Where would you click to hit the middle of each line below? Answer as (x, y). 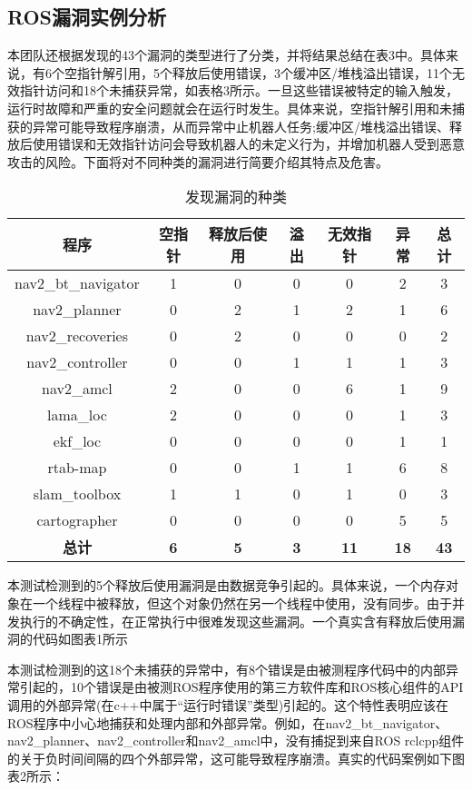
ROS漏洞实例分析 (87, 17)
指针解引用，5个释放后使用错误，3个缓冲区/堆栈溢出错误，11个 (264, 72)
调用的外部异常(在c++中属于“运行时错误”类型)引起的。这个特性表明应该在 (228, 704)
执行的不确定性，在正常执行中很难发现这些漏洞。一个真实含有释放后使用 (236, 621)
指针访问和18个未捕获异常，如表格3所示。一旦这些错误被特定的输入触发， (239, 90)
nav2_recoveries (77, 336)
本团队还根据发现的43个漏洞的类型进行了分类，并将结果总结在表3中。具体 (226, 55)
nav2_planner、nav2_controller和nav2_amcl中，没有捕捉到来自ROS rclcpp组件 (236, 741)
